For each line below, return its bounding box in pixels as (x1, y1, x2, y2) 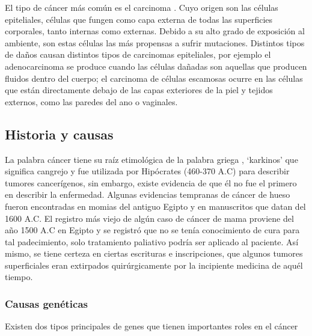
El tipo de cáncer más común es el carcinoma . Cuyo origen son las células (5, 1, 278, 13)
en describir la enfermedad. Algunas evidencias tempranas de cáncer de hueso (5, 188, 290, 201)
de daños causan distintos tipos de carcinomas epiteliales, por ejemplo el (5, 48, 271, 61)
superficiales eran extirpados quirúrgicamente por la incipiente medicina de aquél (5, 258, 303, 271)
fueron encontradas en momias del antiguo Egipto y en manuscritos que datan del (5, 200, 306, 212)
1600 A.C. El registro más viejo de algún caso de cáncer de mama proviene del (5, 212, 294, 224)
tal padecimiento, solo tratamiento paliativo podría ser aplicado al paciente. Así (5, 235, 299, 248)
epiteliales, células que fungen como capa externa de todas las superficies (5, 13, 273, 25)
